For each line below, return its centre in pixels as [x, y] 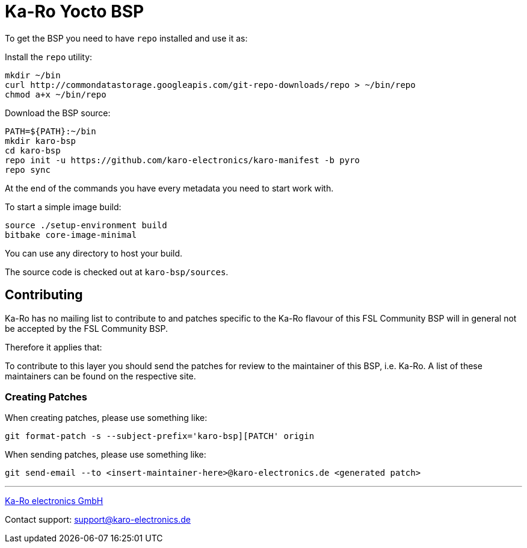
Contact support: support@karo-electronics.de [98, 520]
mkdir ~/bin [33, 75]
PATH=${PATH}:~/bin [51, 131]
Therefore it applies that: [54, 347]
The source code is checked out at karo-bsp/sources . [117, 272]
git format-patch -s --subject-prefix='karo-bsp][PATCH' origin [160, 436]
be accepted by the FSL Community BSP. [86, 328]
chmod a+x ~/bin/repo [56, 94]
